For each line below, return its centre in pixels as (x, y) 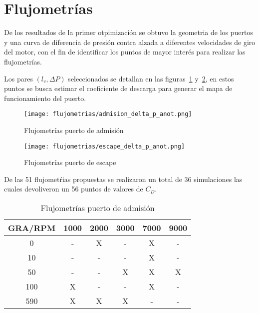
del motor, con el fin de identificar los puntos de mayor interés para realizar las (125, 52)
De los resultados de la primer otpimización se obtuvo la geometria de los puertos (129, 32)
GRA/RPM (32, 227)
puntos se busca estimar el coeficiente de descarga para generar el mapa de (118, 88)
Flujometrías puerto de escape (70, 162)
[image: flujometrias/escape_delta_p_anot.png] (105, 146)
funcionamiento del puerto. (45, 98)
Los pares (18, 78)
